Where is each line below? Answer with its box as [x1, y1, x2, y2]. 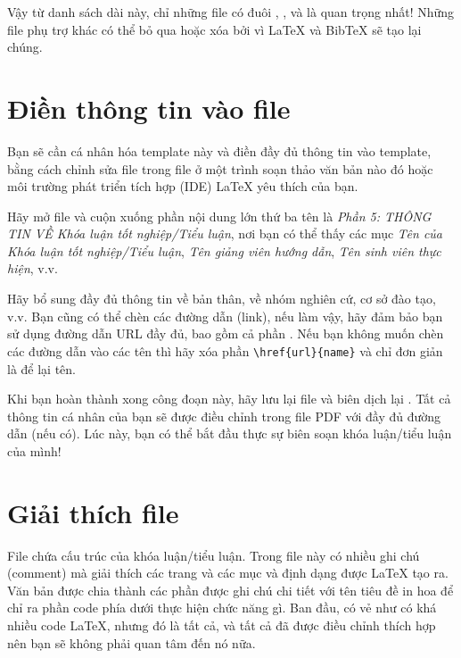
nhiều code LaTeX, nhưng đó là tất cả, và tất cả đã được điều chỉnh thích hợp [7, 615, 436, 634]
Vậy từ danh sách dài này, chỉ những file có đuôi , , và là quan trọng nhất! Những [7, 3, 455, 21]
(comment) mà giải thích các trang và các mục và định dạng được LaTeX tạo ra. [7, 563, 449, 582]
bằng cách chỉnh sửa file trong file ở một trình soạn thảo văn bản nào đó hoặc [7, 159, 433, 178]
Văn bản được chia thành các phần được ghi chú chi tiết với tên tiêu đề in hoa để [7, 580, 454, 599]
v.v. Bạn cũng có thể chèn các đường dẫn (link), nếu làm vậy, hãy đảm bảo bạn [7, 306, 443, 325]
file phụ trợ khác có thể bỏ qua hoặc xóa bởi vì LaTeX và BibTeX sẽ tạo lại [7, 20, 422, 38]
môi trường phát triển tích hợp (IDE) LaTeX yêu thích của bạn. [7, 177, 358, 196]
